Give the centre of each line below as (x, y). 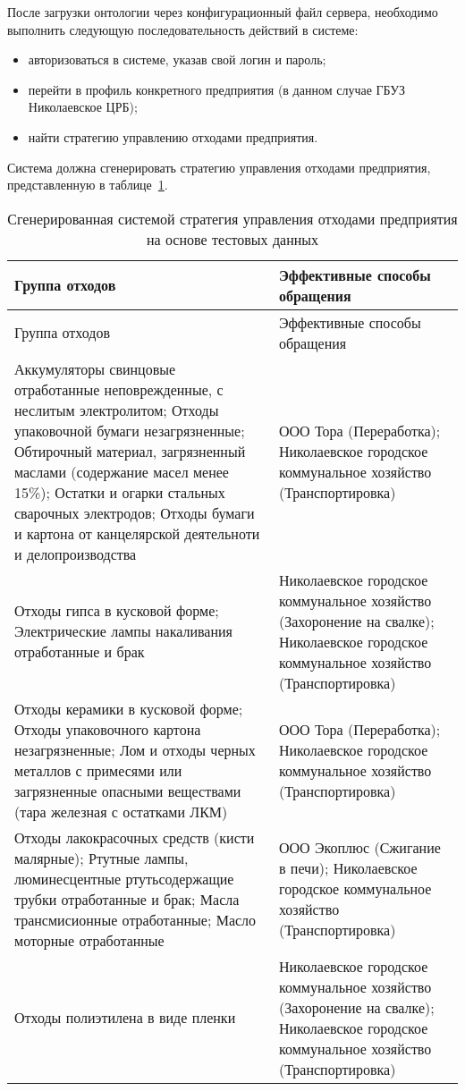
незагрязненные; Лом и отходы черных (135, 749)
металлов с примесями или (98, 770)
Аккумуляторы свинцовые (95, 368)
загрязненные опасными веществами (128, 791)
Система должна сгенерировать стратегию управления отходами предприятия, (219, 167)
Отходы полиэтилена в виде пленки (125, 1018)
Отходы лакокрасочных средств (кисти (135, 837)
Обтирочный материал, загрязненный (130, 451)
